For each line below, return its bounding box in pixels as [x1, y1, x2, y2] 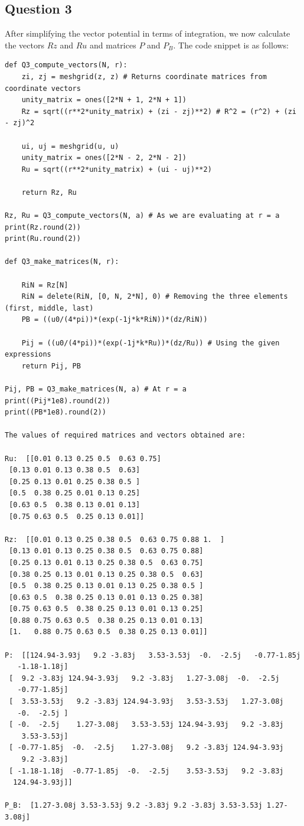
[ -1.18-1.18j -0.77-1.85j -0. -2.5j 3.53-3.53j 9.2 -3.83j [9, 766, 284, 775]
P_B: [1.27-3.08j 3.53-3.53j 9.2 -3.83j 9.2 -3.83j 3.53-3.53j [5, 801, 263, 810]
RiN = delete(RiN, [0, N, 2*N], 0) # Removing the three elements [21, 292, 288, 301]
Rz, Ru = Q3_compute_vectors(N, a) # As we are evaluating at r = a [5, 211, 280, 220]
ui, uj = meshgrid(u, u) [21, 142, 119, 151]
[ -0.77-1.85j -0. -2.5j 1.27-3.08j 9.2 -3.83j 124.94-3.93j [9, 743, 284, 752]
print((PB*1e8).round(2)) [5, 408, 106, 417]
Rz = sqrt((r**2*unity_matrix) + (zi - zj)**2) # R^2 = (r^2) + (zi [21, 107, 296, 116]
